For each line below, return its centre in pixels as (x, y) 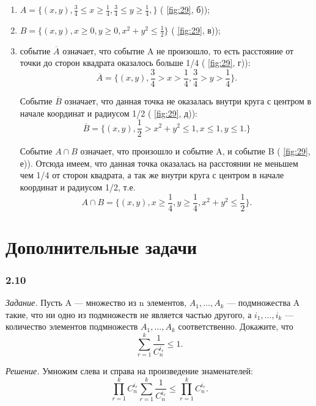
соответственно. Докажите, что (236, 326)
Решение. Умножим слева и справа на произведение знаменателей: (129, 371)
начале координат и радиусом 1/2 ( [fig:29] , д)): (108, 113)
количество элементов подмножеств (72, 326)
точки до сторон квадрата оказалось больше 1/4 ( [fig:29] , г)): (135, 63)
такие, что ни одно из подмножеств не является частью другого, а (129, 314)
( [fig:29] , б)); (185, 9)
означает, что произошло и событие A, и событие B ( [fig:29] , (195, 151)
